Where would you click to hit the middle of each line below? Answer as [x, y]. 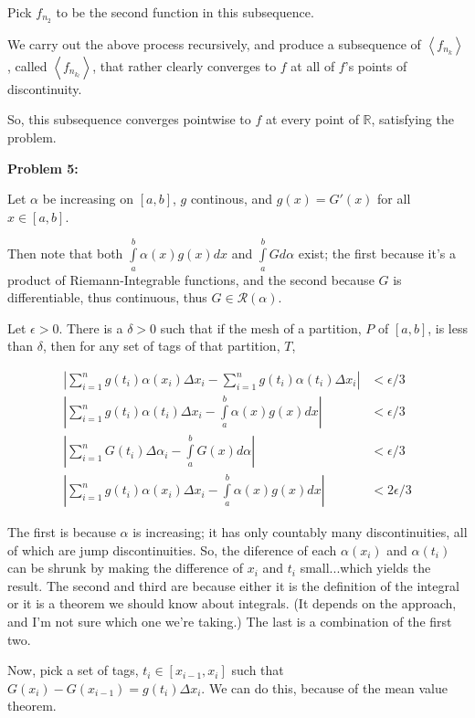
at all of [313, 65]
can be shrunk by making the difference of [125, 568]
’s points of [376, 65]
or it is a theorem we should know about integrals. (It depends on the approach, [232, 603]
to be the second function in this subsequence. [185, 12]
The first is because [62, 532]
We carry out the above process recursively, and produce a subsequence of [214, 43]
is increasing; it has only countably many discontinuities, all [300, 532]
